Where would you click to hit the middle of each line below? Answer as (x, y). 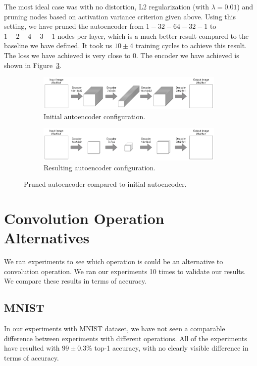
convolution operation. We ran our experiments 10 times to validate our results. (125, 271)
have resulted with (32, 348)
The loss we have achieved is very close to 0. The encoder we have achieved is (122, 55)
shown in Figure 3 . (33, 65)
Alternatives (47, 238)
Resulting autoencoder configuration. (100, 167)
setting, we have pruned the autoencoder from (74, 26)
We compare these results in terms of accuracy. (75, 281)
